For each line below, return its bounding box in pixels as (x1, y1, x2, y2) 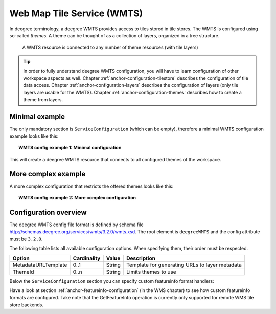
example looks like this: (9, 133, 59, 139)
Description (126, 255, 156, 262)
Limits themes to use (126, 268, 176, 275)
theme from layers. (23, 96, 63, 102)
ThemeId (12, 268, 34, 275)
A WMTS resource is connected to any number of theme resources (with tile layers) (22, 44, 199, 51)
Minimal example (9, 113, 65, 121)
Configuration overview (9, 208, 87, 217)
